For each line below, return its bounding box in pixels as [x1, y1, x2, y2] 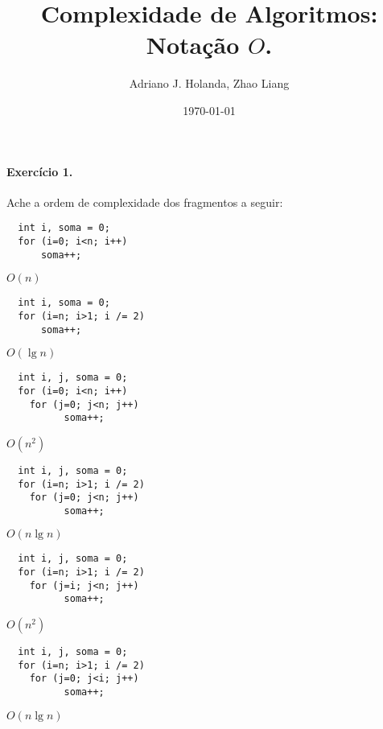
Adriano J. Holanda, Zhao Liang [129, 75, 290, 92]
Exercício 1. [6, 163, 73, 179]
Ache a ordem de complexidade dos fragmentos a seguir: [6, 193, 283, 210]
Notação [146, 28, 240, 61]
